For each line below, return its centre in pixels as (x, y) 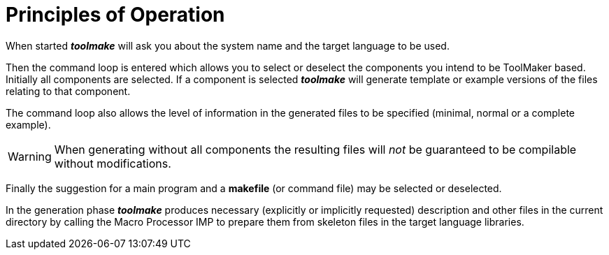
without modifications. (113, 163)
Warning (30, 156)
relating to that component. (68, 91)
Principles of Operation (115, 15)
